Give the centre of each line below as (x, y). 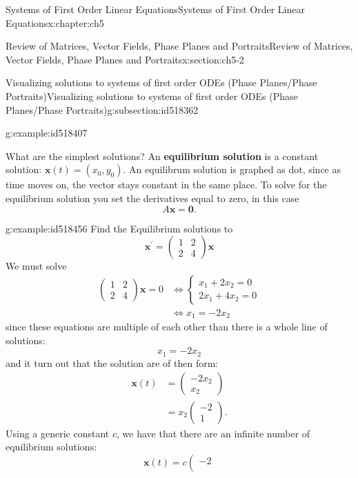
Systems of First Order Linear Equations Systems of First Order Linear (155, 9)
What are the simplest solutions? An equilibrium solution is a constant (162, 156)
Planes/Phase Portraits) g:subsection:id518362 (102, 109)
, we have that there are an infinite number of (213, 433)
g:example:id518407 (47, 133)
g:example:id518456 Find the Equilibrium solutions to (119, 228)
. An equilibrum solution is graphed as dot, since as (232, 169)
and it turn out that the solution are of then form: (112, 362)
